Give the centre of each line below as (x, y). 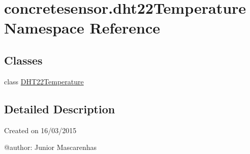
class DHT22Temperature (44, 81)
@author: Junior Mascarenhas (51, 147)
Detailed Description (60, 109)
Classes (23, 60)
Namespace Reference (82, 28)
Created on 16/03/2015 (40, 130)
